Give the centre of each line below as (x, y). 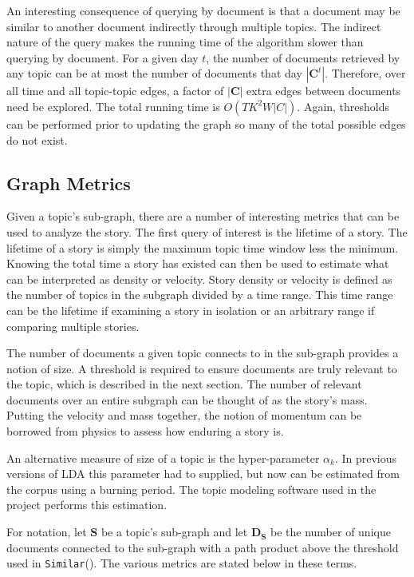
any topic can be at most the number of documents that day (154, 73)
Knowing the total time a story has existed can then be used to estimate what (198, 263)
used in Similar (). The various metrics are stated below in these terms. (182, 563)
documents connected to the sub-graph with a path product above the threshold (203, 547)
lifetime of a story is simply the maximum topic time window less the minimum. (203, 247)
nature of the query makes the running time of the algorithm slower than (185, 42)
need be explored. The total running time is (113, 106)
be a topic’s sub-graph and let (174, 532)
